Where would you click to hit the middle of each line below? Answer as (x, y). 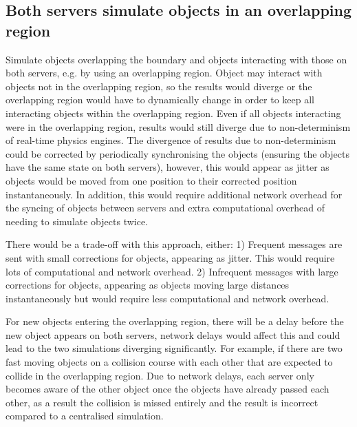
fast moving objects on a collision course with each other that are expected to (169, 362)
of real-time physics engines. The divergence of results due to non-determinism (171, 140)
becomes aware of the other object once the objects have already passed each (167, 389)
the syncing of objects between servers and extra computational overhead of (165, 208)
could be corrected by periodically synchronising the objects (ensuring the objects (177, 153)
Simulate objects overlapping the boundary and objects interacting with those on (176, 59)
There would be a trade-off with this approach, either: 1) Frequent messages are (174, 244)
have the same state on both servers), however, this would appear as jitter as (167, 167)
